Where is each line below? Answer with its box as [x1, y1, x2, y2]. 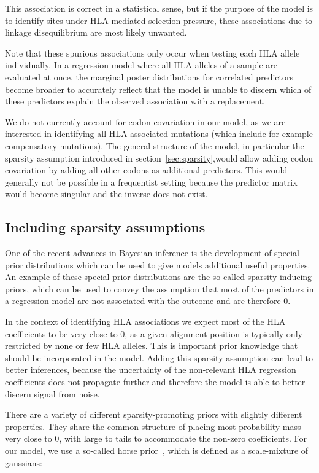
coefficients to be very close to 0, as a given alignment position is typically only [5, 327, 302, 340]
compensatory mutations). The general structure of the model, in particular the [5, 139, 304, 152]
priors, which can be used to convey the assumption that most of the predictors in [5, 282, 314, 295]
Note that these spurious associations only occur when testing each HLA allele [5, 46, 300, 59]
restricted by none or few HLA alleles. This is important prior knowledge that [5, 339, 298, 352]
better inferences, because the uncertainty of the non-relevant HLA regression [5, 363, 296, 376]
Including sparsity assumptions [5, 217, 206, 237]
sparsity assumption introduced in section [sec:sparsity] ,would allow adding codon [5, 151, 313, 164]
